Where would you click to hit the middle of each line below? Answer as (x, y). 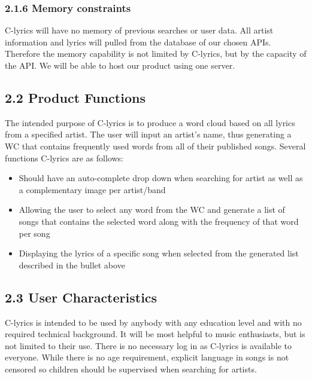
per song (34, 233)
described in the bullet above (72, 265)
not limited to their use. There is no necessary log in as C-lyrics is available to (148, 345)
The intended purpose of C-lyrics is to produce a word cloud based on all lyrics (150, 122)
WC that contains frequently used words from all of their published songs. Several (155, 146)
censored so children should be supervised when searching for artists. (131, 369)
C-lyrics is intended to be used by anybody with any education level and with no (153, 322)
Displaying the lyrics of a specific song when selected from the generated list (159, 253)
